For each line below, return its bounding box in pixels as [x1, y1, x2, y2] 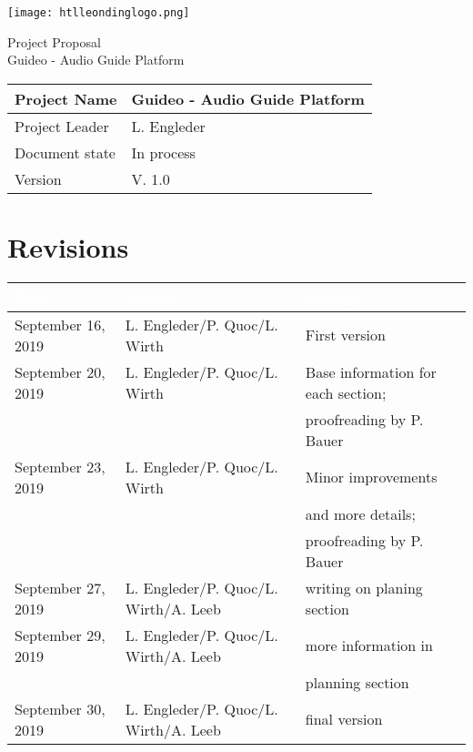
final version [305, 708, 383, 730]
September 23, [15, 455, 106, 477]
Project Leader [15, 115, 109, 137]
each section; [305, 381, 387, 403]
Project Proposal [7, 32, 101, 51]
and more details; [305, 503, 416, 524]
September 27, [15, 576, 106, 598]
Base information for [305, 361, 437, 382]
